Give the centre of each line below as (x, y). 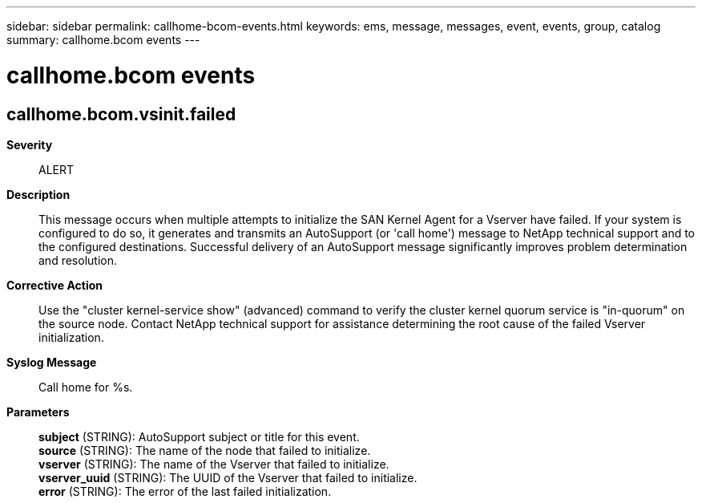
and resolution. (78, 260)
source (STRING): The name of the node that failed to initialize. (205, 450)
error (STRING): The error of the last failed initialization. (185, 491)
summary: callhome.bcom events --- (103, 40)
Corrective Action (54, 285)
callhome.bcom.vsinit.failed (121, 114)
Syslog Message (52, 362)
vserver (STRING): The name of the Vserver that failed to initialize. (214, 464)
